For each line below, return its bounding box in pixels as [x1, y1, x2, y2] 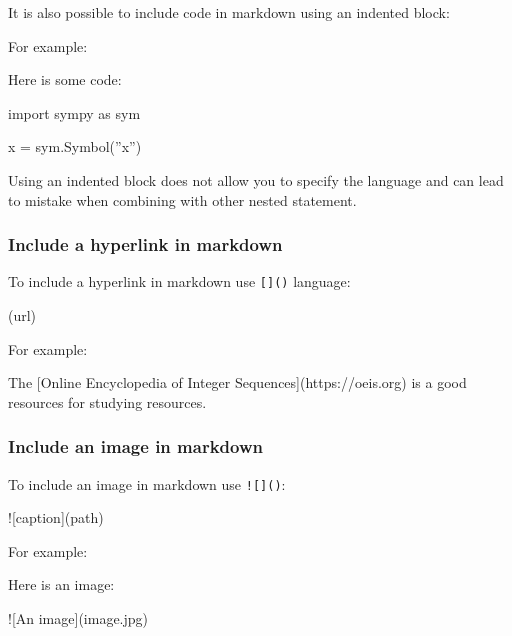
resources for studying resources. [8, 391, 207, 412]
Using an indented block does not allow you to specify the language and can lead [8, 169, 504, 190]
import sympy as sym [8, 102, 141, 123]
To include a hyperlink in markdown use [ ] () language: [8, 271, 351, 292]
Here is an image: [8, 574, 115, 595]
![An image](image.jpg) [8, 608, 149, 629]
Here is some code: [8, 69, 122, 90]
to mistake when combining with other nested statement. [8, 189, 357, 210]
